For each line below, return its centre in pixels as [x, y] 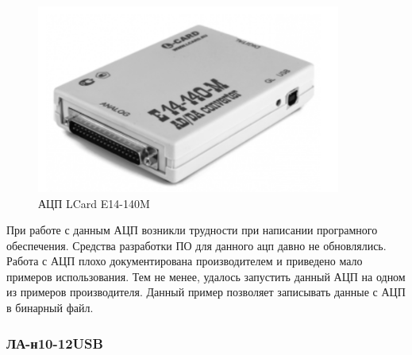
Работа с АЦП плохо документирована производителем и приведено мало [185, 261]
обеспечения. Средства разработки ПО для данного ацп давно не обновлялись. [196, 245]
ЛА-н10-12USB [55, 343]
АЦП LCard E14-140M [94, 203]
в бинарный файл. [50, 308]
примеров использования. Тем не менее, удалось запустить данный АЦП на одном [206, 276]
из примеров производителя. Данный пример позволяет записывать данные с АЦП [206, 292]
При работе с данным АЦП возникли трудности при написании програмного [192, 230]
